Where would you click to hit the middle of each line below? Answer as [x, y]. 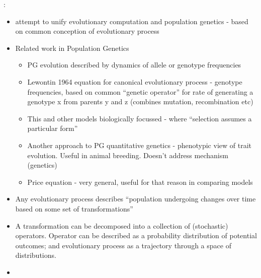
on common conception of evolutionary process [87, 31]
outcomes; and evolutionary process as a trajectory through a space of [123, 245]
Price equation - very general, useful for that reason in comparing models [140, 182]
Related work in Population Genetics [72, 48]
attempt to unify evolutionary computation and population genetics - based [132, 21]
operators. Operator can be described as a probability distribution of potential [136, 235]
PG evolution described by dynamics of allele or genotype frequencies [134, 65]
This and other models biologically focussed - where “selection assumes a [140, 118]
